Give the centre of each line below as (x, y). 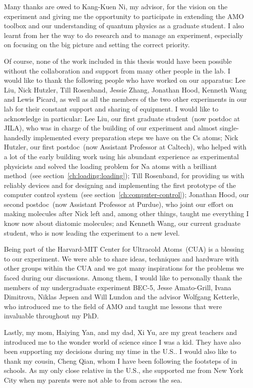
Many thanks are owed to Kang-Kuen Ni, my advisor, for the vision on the (116, 6)
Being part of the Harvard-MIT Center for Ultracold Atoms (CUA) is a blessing (124, 249)
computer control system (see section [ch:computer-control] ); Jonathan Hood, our (126, 194)
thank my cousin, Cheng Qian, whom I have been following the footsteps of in (121, 360)
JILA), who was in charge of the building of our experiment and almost (111, 128)
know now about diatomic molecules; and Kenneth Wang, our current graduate (122, 223)
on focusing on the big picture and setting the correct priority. (97, 45)
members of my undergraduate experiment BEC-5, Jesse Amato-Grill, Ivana (118, 287)
